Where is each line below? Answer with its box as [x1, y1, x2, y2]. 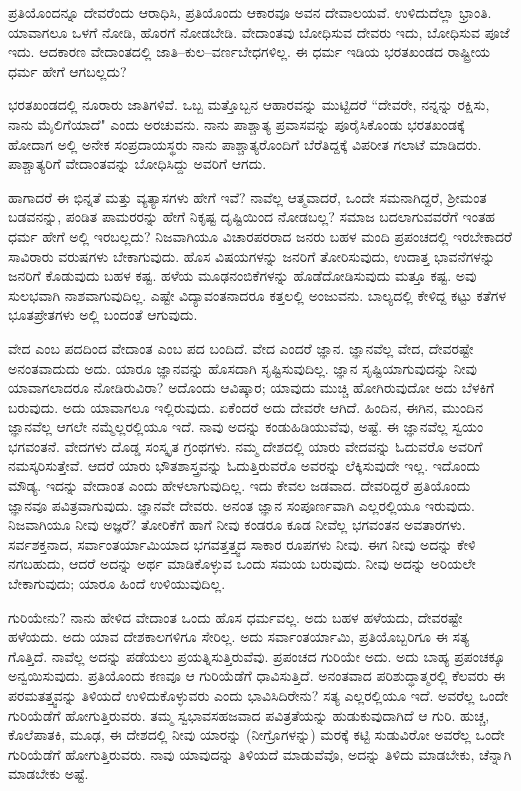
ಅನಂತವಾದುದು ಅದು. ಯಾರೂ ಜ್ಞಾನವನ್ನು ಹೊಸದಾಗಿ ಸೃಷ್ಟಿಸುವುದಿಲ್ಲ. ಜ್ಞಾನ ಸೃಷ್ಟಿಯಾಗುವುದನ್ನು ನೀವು [8, 357, 478, 378]
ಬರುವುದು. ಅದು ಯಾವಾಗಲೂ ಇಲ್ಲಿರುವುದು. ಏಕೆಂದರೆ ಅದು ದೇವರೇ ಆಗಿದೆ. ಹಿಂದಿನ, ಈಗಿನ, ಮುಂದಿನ [8, 396, 483, 417]
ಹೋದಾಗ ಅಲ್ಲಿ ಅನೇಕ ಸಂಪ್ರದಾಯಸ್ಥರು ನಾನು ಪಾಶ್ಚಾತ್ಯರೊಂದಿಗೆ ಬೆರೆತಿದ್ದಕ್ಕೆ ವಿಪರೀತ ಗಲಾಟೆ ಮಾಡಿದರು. [8, 133, 482, 154]
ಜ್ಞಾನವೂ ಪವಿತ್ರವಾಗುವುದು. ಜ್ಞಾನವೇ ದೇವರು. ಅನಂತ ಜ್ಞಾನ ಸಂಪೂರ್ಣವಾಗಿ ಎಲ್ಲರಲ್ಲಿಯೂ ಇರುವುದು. [8, 494, 475, 515]
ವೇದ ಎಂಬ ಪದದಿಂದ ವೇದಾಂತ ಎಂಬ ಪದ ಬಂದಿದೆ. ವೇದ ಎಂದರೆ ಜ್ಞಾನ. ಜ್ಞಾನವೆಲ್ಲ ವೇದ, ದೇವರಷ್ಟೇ [8, 337, 474, 358]
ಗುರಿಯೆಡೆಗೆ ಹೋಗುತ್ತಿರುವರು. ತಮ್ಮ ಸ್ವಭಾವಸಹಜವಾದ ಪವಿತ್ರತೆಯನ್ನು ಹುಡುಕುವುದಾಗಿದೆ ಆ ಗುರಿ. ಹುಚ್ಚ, [8, 704, 490, 725]
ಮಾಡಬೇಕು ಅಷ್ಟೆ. [8, 763, 89, 784]
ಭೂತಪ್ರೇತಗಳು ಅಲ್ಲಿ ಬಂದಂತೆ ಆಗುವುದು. [8, 304, 198, 325]
